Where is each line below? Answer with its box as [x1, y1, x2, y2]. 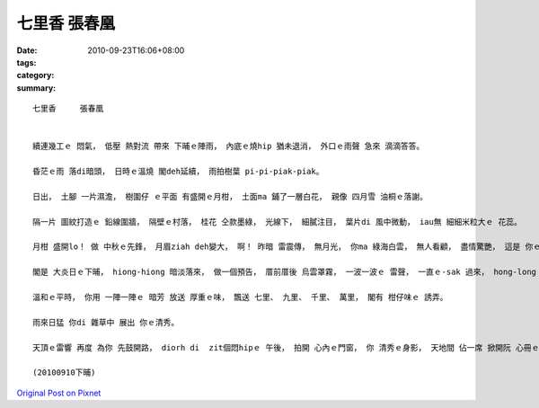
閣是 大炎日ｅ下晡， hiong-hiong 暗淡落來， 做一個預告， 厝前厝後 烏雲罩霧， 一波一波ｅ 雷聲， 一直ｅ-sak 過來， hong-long [32, 267, 537, 278]
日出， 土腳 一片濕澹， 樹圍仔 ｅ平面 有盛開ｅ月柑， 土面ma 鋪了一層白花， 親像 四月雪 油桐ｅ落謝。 [32, 191, 429, 201]
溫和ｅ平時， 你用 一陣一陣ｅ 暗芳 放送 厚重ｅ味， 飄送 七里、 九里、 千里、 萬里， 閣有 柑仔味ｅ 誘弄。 [32, 292, 448, 302]
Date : [16, 45, 38, 56]
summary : [16, 82, 57, 93]
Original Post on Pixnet [16, 387, 102, 398]
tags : [16, 57, 37, 67]
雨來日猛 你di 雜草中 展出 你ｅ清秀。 [32, 317, 180, 327]
